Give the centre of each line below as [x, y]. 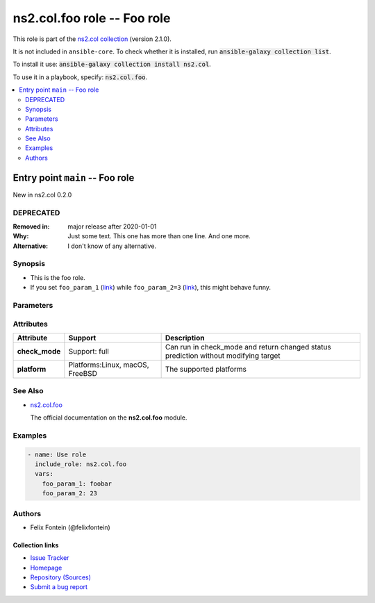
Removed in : [31, 226]
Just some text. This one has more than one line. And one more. [159, 236]
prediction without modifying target [223, 356]
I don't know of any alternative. [112, 246]
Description [185, 338]
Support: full [89, 351]
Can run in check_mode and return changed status [248, 347]
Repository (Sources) [61, 577]
